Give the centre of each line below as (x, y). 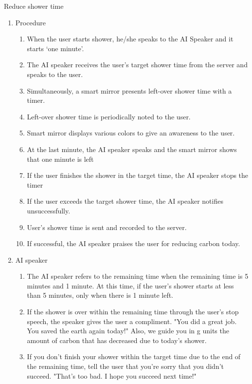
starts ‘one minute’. (55, 48)
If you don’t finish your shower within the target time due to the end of (134, 356)
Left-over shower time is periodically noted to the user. (109, 116)
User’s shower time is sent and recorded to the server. (107, 227)
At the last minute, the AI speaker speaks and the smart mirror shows (132, 149)
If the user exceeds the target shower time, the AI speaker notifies (125, 201)
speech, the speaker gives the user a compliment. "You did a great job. (132, 321)
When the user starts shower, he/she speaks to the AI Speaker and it (130, 39)
